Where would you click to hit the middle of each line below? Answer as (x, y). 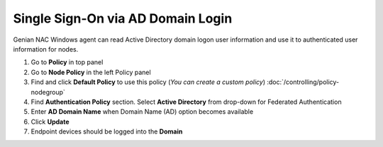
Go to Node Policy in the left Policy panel (91, 72)
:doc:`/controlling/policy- (303, 82)
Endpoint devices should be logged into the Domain (107, 131)
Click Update (50, 122)
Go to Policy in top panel (67, 62)
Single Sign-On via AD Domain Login (123, 18)
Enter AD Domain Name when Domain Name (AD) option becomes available (142, 112)
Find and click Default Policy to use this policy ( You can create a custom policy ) (148, 82)
